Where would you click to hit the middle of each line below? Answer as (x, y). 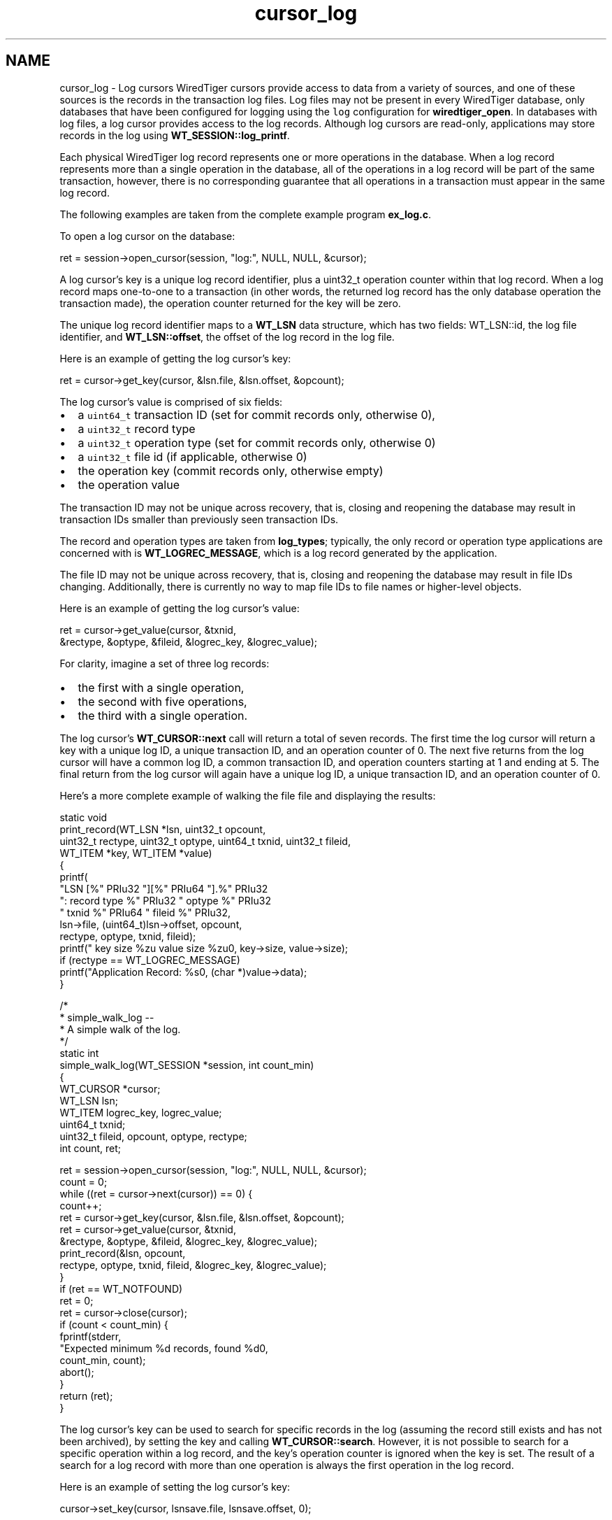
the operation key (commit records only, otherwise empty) (231, 470)
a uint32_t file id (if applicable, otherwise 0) (192, 456)
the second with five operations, (162, 701)
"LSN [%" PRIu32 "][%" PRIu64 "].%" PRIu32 (164, 888)
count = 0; (83, 1181)
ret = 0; (76, 1300)
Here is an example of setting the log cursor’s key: (175, 1486)
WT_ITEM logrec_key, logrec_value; (141, 1112)
